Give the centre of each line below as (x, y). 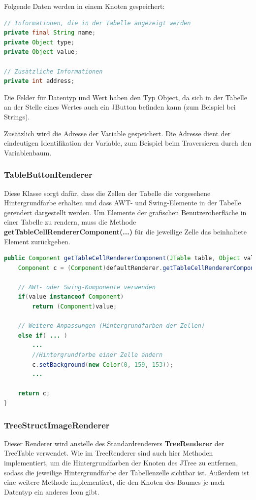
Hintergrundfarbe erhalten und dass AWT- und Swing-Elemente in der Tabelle (123, 203)
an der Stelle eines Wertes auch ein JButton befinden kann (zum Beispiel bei (120, 107)
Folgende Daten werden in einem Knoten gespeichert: (84, 6)
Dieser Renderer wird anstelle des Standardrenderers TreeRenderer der (114, 443)
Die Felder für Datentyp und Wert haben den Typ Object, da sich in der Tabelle (126, 97)
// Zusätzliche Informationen (53, 71)
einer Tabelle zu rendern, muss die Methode (70, 222)
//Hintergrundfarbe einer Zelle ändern (97, 355)
